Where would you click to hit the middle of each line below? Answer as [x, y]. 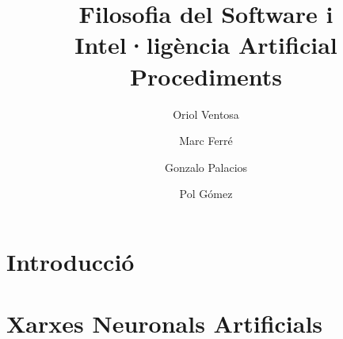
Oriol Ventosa [206, 114]
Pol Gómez [206, 194]
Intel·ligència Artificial [206, 45]
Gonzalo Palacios [206, 167]
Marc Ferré [206, 141]
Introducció [71, 261]
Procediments [206, 76]
